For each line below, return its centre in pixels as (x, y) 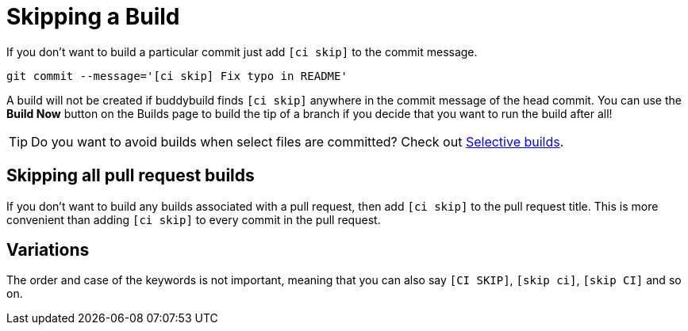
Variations (48, 250)
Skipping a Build (93, 17)
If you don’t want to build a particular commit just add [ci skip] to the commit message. (242, 51)
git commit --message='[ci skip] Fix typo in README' (177, 76)
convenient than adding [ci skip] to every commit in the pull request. (194, 219)
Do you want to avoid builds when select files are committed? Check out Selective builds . (298, 141)
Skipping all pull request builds (131, 176)
